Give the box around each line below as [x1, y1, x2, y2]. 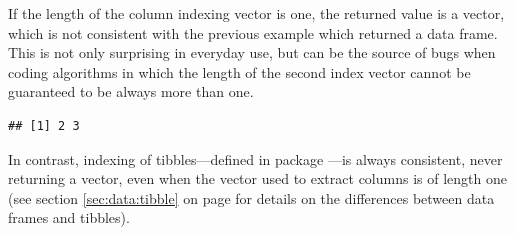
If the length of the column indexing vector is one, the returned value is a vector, [8, 3, 505, 23]
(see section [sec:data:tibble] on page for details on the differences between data [8, 187, 495, 208]
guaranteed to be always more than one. [8, 81, 254, 102]
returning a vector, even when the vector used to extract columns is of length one [8, 168, 507, 189]
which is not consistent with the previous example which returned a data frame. [8, 22, 498, 43]
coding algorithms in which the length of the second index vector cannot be [8, 61, 471, 82]
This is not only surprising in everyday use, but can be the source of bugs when [8, 42, 496, 63]
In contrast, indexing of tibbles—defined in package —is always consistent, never [8, 148, 503, 169]
